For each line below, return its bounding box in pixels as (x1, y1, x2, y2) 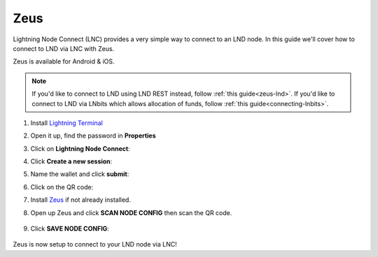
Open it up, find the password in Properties (30, 131, 157, 140)
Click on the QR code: (30, 182, 94, 191)
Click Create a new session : (30, 157, 113, 166)
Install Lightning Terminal (30, 119, 103, 127)
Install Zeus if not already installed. (30, 196, 131, 204)
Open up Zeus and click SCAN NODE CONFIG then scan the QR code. (30, 208, 232, 216)
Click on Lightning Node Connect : (30, 144, 130, 153)
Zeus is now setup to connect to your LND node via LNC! (13, 240, 178, 249)
